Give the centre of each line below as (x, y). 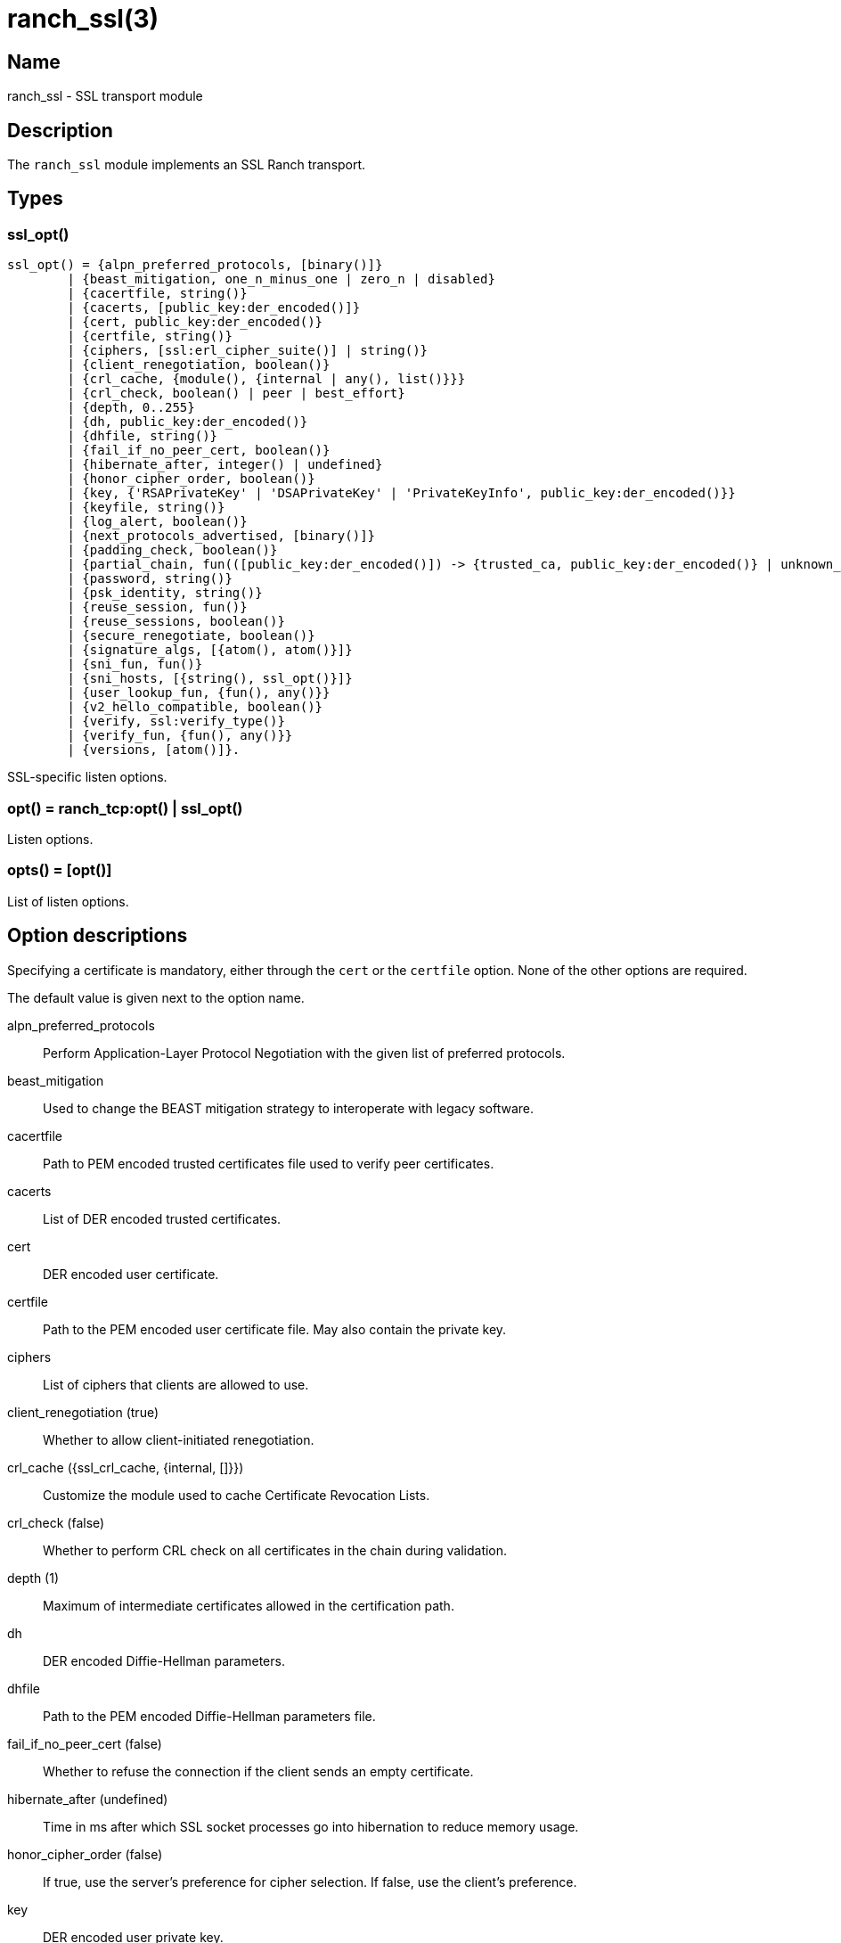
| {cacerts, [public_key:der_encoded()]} (214, 308)
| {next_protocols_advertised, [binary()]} (221, 536)
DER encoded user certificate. (131, 1274)
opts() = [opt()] (60, 870)
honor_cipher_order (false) (85, 1854)
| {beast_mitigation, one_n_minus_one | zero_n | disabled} (281, 279)
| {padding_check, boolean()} (172, 550)
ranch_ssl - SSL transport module (105, 96)
